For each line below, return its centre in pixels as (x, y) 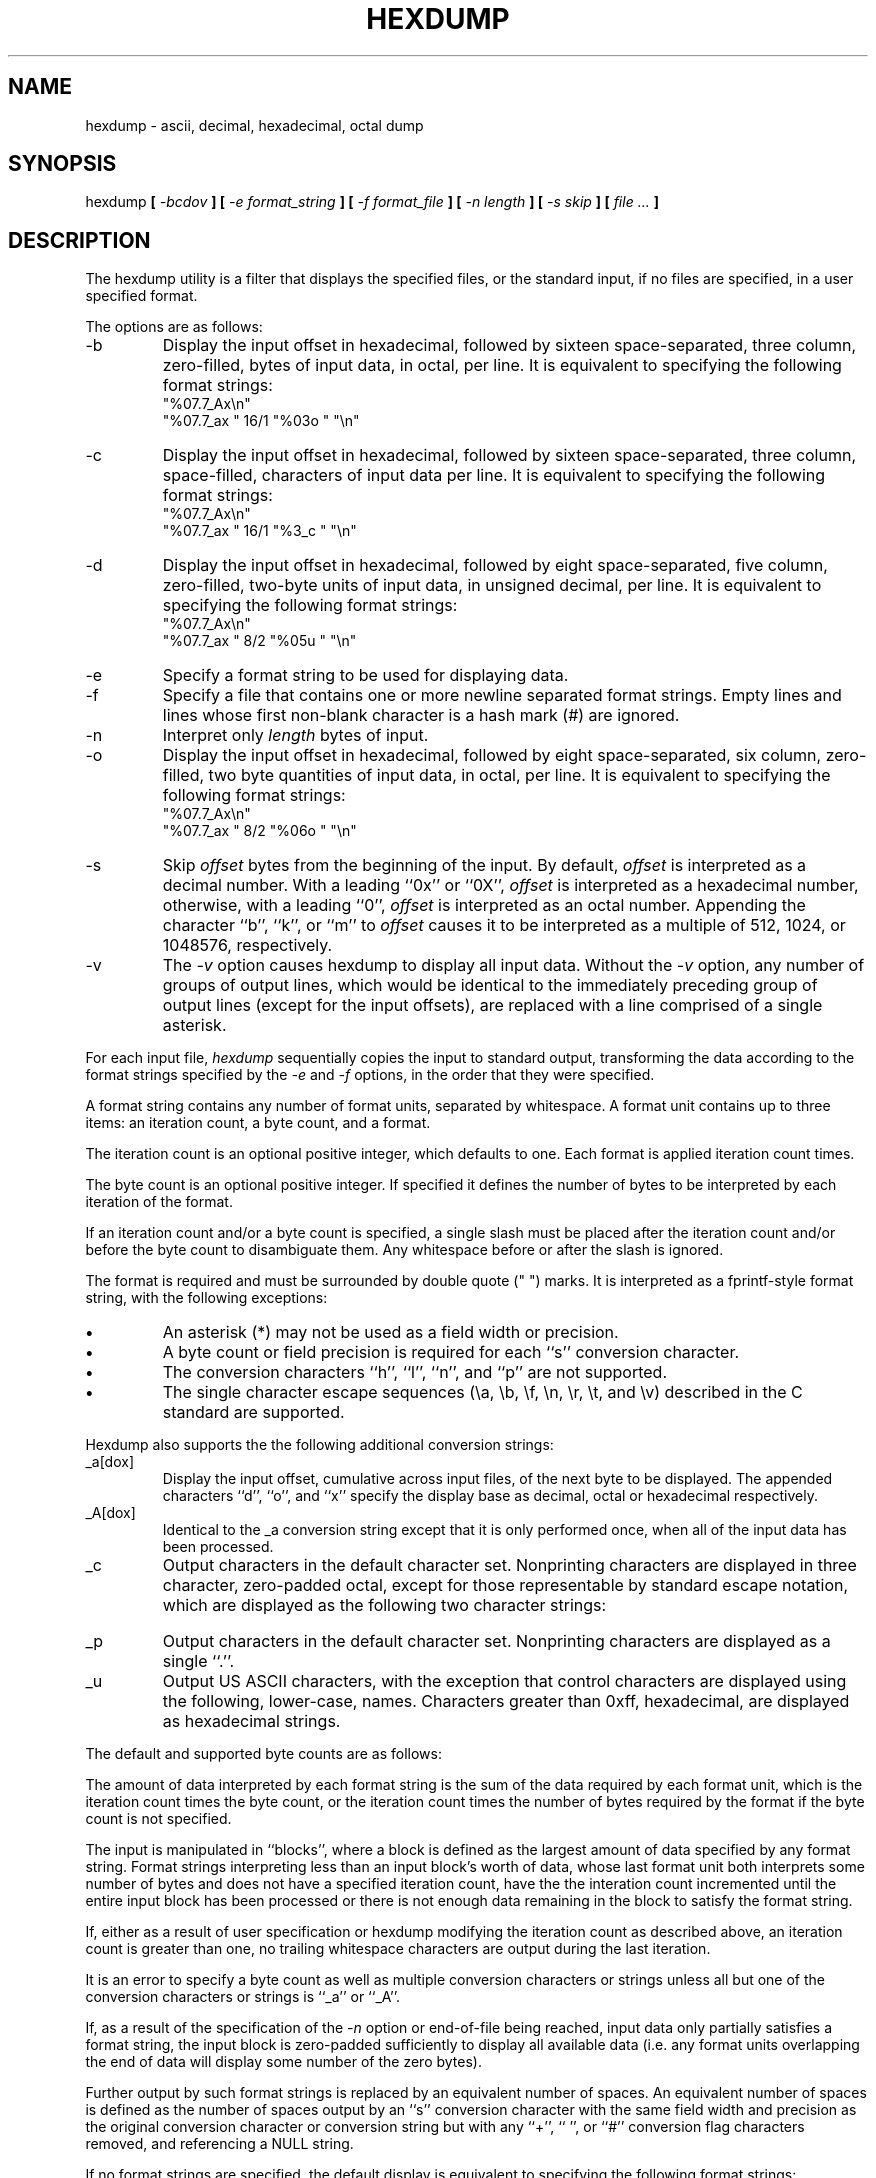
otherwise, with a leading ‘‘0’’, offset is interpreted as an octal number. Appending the (484, 905)
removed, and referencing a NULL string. (219, 2144)
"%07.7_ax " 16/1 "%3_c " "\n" (259, 531)
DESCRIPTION (79, 240)
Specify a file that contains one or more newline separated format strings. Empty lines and (502, 695)
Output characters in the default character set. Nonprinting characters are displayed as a (496, 1641)
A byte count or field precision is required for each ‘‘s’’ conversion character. (451, 1352)
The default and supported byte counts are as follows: (263, 1754)
